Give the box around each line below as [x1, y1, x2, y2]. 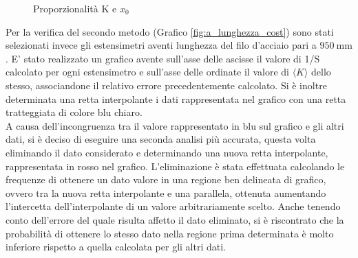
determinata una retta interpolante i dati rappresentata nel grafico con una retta [6, 91, 346, 106]
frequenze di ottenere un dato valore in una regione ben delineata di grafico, [6, 172, 326, 187]
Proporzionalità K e [33, 1, 117, 15]
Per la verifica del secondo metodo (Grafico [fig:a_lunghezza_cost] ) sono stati [6, 24, 334, 38]
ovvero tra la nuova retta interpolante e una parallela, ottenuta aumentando [6, 185, 326, 200]
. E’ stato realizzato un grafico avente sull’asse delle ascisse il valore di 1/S [6, 51, 320, 65]
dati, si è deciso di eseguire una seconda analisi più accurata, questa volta [6, 132, 316, 146]
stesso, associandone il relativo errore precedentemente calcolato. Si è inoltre [6, 78, 327, 92]
